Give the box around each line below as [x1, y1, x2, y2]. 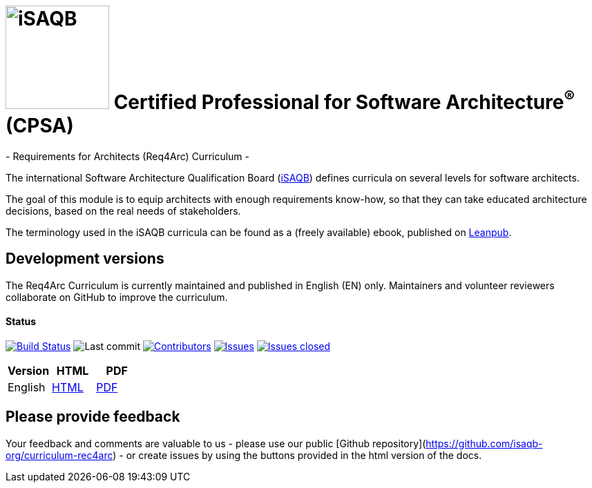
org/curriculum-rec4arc [6, 449, 113, 461]
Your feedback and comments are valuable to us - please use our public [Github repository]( [6, 437, 426, 449]
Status [6, 315, 37, 328]
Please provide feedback [6, 408, 180, 426]
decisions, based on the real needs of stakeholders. [6, 204, 241, 217]
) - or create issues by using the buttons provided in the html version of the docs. [113, 449, 482, 461]
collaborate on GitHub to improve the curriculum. [6, 291, 228, 303]
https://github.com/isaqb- [426, 437, 543, 449]
